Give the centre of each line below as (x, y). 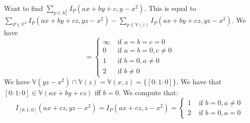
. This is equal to (170, 8)
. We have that (199, 82)
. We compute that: (148, 92)
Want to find (24, 8)
